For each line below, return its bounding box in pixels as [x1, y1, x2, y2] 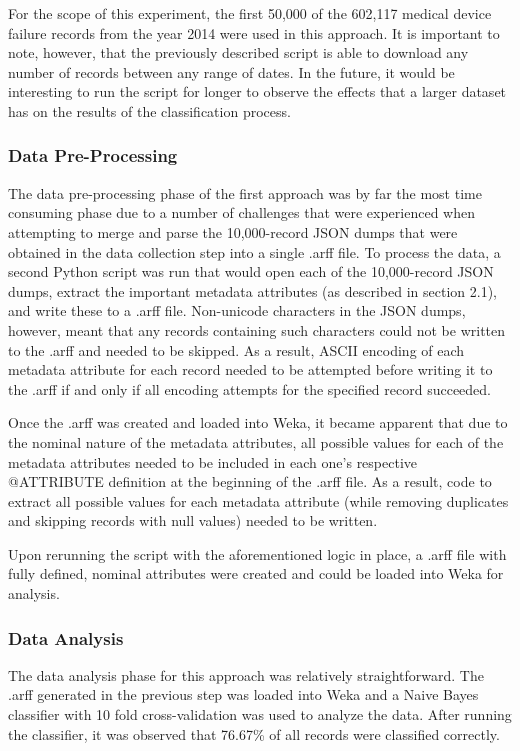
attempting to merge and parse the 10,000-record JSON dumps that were [8, 221, 458, 242]
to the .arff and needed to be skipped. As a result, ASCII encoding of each [8, 339, 465, 360]
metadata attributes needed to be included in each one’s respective [8, 451, 418, 472]
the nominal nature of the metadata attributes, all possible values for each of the [8, 431, 504, 452]
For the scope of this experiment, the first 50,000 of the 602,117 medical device [8, 3, 492, 23]
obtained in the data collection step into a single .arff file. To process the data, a [8, 241, 501, 262]
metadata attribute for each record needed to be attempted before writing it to [8, 359, 493, 380]
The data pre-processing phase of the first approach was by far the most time [8, 182, 482, 203]
